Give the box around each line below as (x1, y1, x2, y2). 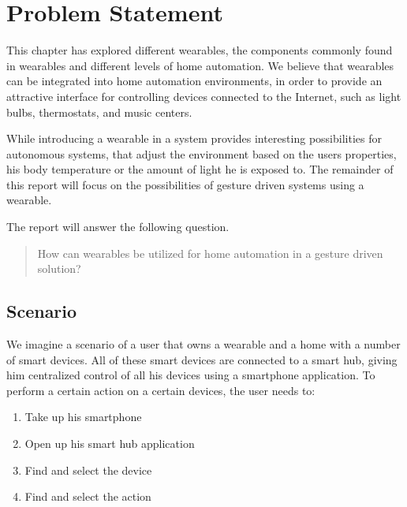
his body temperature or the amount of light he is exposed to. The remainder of (6, 161, 394, 177)
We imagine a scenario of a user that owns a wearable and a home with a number (6, 336, 401, 352)
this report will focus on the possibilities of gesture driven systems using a (6, 176, 364, 192)
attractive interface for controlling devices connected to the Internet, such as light (6, 88, 401, 104)
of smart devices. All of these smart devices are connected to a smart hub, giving (6, 351, 398, 367)
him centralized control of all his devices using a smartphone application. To (6, 367, 375, 383)
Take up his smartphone (24, 408, 142, 425)
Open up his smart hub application (24, 435, 195, 452)
